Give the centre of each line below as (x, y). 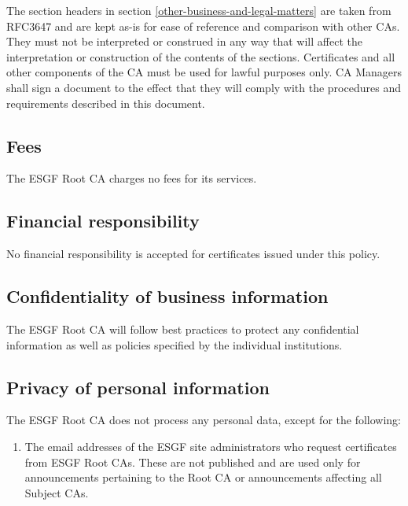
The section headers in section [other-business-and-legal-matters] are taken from (199, 10)
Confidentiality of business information (167, 296)
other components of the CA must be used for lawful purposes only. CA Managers (204, 72)
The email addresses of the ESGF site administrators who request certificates (211, 446)
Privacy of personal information (138, 387)
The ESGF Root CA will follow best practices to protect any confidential (183, 329)
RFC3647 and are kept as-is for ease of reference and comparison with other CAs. (203, 26)
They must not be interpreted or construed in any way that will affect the (184, 41)
